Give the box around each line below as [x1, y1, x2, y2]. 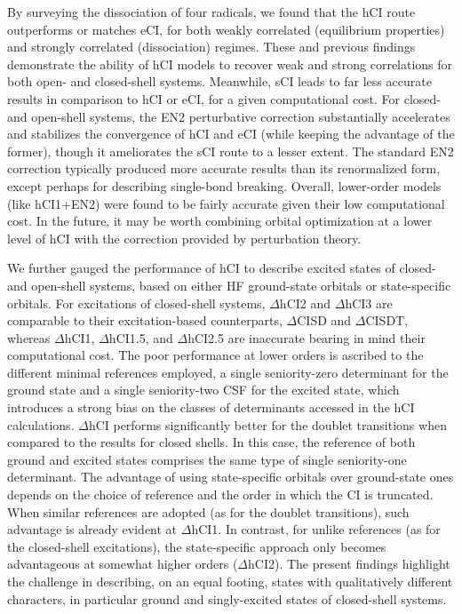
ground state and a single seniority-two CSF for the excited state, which [7, 380, 400, 399]
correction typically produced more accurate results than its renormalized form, [7, 159, 441, 178]
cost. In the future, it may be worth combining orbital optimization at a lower [7, 211, 433, 230]
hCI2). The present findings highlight [248, 554, 450, 573]
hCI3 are [345, 293, 393, 312]
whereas [7, 328, 51, 347]
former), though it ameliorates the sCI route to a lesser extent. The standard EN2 [7, 141, 454, 160]
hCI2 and [279, 293, 331, 312]
